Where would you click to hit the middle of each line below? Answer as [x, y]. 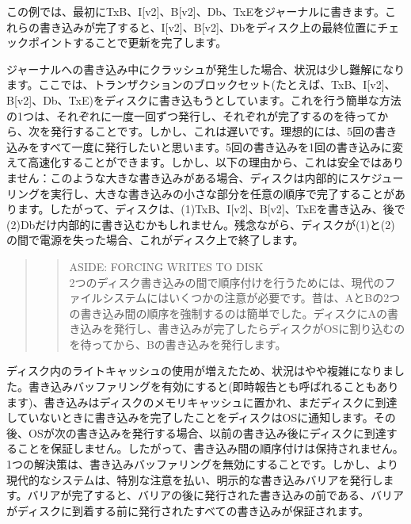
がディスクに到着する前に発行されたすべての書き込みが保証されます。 [188, 510]
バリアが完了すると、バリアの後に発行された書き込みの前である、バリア [215, 495]
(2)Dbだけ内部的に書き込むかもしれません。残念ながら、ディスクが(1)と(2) [201, 224]
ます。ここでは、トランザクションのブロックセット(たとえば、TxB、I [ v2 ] [196, 84]
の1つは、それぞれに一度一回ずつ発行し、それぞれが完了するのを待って [192, 115]
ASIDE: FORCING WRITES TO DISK [166, 266]
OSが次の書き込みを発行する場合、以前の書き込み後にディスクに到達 [207, 432]
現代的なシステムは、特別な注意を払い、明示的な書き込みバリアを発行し [195, 479]
